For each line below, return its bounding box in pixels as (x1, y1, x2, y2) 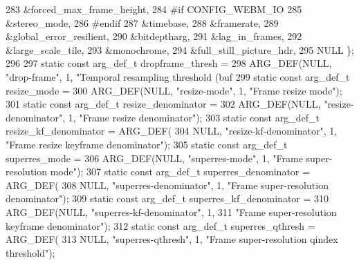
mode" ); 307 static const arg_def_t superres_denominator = (50, 164, 310, 179)
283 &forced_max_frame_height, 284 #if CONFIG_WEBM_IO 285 (6, 2, 302, 16)
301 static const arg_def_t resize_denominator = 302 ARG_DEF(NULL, (6, 97, 321, 111)
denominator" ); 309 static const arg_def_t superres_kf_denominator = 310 (6, 191, 329, 206)
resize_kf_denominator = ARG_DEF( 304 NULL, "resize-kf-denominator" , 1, (6, 124, 338, 138)
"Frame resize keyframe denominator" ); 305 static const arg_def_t (6, 137, 288, 151)
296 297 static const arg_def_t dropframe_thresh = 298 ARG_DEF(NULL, (6, 56, 332, 70)
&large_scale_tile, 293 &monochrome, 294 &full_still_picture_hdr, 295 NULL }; (6, 42, 354, 57)
